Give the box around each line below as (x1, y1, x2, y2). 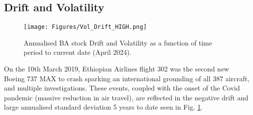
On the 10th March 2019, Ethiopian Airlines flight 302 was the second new (4, 64, 229, 74)
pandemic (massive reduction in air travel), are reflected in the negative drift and (4, 92, 249, 102)
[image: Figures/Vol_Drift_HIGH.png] (24, 23, 147, 31)
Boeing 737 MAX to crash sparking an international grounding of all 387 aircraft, (4, 73, 250, 83)
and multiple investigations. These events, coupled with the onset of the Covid (4, 83, 240, 93)
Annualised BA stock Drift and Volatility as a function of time (24, 37, 212, 47)
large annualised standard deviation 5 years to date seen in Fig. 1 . (4, 102, 203, 112)
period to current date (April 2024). (24, 47, 132, 57)
